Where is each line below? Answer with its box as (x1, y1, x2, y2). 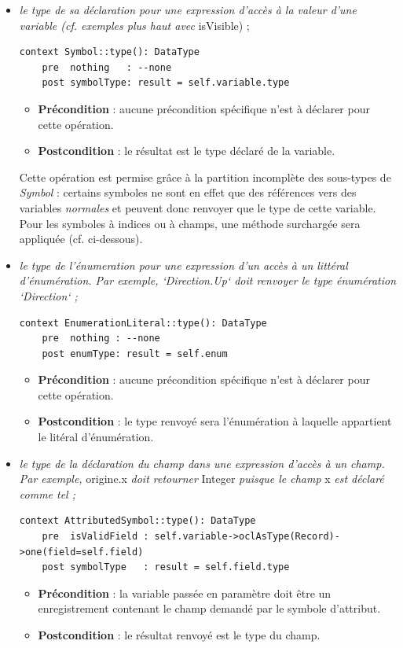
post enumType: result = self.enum (42, 348, 228, 359)
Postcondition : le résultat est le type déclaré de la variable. (38, 142, 335, 159)
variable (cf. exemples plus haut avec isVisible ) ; (19, 17, 250, 33)
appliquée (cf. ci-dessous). (19, 230, 143, 247)
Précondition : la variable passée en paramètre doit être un (38, 584, 332, 601)
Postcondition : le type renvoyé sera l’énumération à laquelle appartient (38, 413, 392, 429)
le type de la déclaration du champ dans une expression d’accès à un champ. (19, 455, 385, 471)
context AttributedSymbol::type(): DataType (19, 515, 256, 527)
